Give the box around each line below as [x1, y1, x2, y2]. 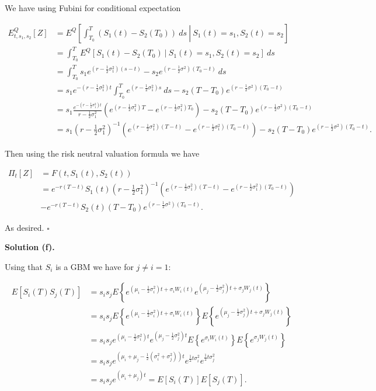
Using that [5, 260, 43, 272]
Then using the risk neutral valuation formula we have [5, 147, 200, 159]
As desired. [5, 221, 44, 233]
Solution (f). [5, 241, 55, 253]
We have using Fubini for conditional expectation [5, 2, 181, 13]
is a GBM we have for [55, 260, 134, 272]
